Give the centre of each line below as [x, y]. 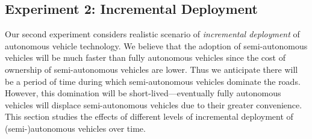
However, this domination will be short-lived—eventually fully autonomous [143, 93]
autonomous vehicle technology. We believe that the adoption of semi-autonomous [156, 45]
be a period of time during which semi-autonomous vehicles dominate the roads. [153, 81]
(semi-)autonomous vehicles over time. [75, 128]
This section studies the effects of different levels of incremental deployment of [149, 116]
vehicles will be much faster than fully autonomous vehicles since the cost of [145, 57]
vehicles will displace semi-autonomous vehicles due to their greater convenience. [154, 104]
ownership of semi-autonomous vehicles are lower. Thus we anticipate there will [151, 69]
